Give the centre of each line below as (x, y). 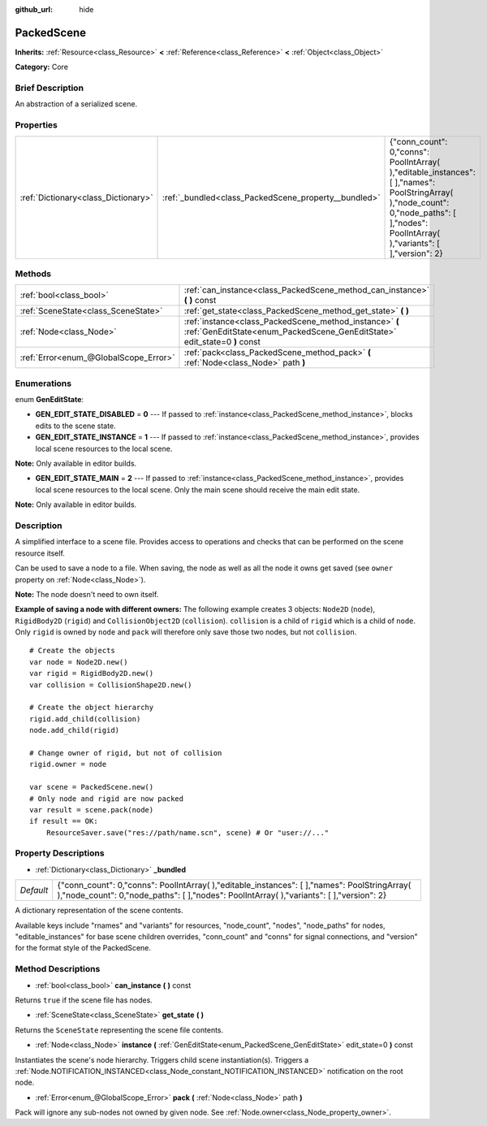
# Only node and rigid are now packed (107, 799)
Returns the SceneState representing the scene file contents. (119, 1030)
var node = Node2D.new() (79, 662)
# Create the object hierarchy (92, 708)
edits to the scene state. (76, 426)
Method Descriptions (58, 969)
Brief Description (50, 88)
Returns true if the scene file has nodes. (84, 1000)
